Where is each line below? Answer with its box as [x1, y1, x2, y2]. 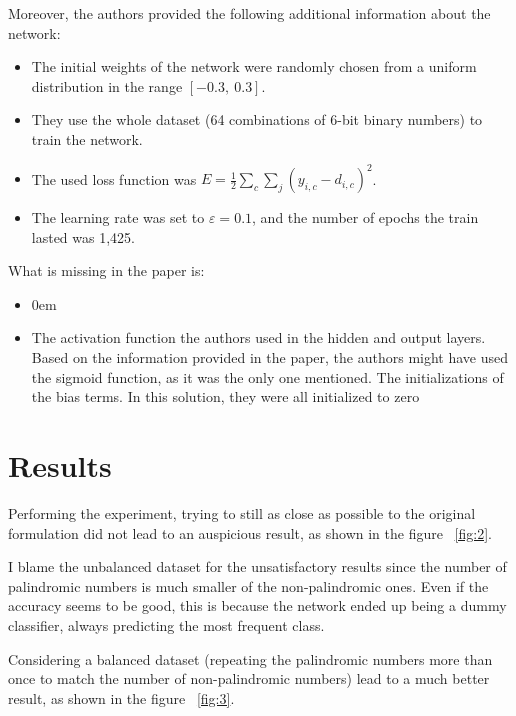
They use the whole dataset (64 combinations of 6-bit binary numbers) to [31, 109, 483, 130]
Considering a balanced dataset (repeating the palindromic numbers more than [8, 648, 493, 669]
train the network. [31, 128, 143, 149]
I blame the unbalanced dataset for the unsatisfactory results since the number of [8, 556, 507, 577]
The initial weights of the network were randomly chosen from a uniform [31, 56, 477, 77]
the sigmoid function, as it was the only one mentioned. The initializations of [31, 366, 504, 387]
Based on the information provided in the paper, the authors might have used [31, 347, 509, 368]
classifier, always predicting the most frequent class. [8, 614, 325, 635]
